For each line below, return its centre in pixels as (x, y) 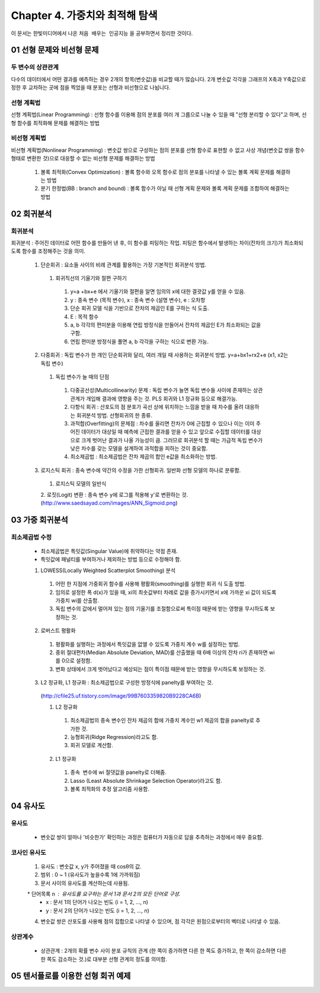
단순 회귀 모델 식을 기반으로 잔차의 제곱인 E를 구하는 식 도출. (140, 308)
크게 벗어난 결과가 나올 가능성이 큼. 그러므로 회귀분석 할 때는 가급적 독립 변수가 (172, 440)
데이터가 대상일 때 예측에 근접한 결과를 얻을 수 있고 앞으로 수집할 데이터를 (166, 432)
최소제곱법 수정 (31, 537)
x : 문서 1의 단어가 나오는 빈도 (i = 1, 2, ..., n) (97, 902)
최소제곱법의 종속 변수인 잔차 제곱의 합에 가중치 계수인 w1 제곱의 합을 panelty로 (162, 721)
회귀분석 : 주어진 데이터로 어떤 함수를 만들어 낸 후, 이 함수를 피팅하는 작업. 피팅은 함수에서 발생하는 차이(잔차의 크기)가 (147, 243)
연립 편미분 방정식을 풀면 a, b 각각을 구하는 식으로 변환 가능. (139, 341)
